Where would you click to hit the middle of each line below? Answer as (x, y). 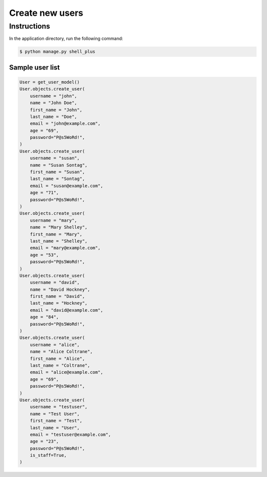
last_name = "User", (55, 428)
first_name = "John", (56, 110)
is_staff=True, (48, 455)
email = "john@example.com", (65, 124)
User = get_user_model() (50, 82)
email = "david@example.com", (67, 310)
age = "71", (44, 193)
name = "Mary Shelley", (59, 227)
